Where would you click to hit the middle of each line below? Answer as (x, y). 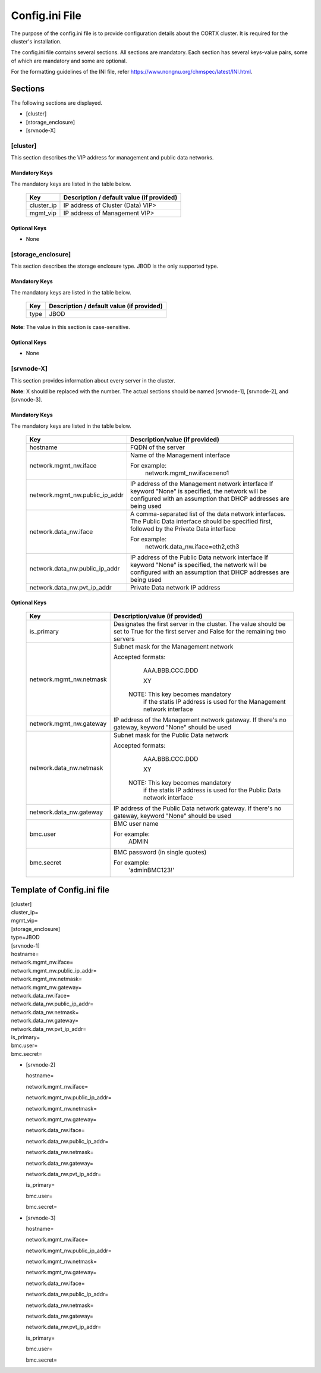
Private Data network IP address (175, 588)
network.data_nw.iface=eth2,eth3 (192, 547)
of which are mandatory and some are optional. (69, 61)
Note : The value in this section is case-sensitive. (70, 327)
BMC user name (136, 824)
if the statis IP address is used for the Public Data (212, 790)
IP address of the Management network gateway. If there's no (200, 720)
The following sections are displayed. (56, 103)
